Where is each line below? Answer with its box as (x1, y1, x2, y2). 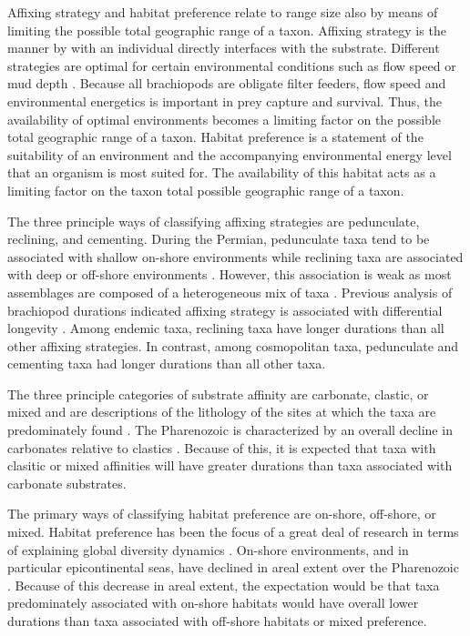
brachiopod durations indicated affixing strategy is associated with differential (7, 300, 443, 319)
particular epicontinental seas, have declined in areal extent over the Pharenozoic (7, 558, 459, 577)
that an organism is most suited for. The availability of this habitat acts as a (7, 163, 436, 182)
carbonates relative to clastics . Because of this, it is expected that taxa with (7, 438, 436, 457)
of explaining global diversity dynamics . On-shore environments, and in (7, 540, 409, 559)
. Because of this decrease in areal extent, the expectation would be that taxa (7, 575, 440, 594)
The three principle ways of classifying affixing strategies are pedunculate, (7, 211, 420, 230)
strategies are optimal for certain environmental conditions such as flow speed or (7, 56, 456, 75)
